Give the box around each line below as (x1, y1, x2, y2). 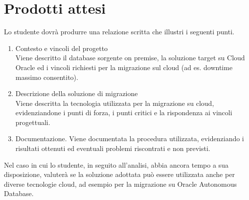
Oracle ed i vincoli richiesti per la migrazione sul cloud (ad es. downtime (15, 62, 233, 72)
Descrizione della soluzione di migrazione (15, 88, 138, 99)
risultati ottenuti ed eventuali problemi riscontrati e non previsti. (15, 143, 210, 153)
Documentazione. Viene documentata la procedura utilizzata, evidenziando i (15, 133, 244, 144)
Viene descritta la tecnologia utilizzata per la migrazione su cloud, (15, 98, 214, 108)
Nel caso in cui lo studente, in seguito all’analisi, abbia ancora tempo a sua (4, 159, 228, 170)
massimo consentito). (15, 72, 78, 82)
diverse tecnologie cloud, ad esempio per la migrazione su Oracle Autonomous (4, 178, 237, 189)
